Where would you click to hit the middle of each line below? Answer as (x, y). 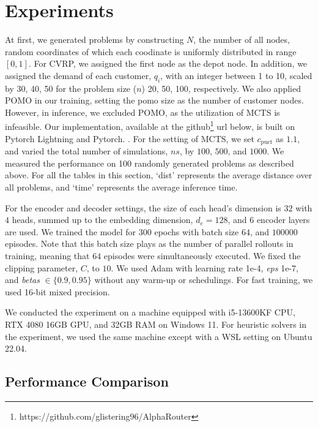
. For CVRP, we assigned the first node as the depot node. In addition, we (168, 63)
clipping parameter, (42, 267)
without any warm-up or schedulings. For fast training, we (204, 280)
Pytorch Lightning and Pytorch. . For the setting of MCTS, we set (130, 138)
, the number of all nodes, (242, 40)
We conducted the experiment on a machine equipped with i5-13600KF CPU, (150, 312)
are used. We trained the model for (71, 231)
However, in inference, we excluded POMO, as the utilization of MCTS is (142, 112)
